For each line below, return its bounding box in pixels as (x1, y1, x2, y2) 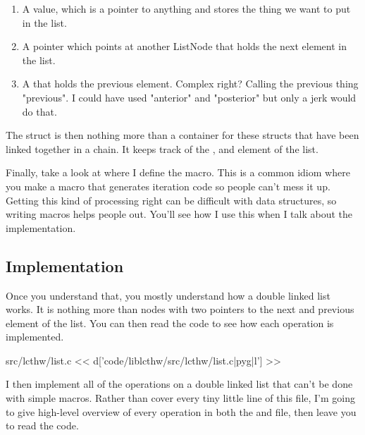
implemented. (6, 329, 64, 344)
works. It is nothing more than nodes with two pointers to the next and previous (6, 302, 354, 317)
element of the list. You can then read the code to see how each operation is (6, 315, 334, 330)
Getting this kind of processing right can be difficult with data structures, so (6, 192, 337, 207)
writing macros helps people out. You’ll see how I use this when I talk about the (6, 207, 353, 221)
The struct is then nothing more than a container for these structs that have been (6, 128, 359, 142)
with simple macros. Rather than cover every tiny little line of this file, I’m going (6, 391, 356, 405)
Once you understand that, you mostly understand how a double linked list (6, 288, 330, 302)
